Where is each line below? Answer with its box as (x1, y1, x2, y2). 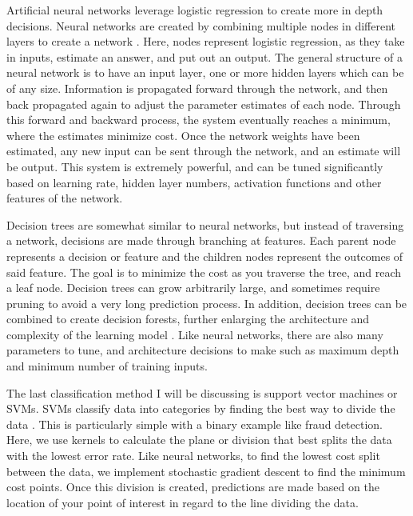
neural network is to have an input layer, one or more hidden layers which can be (6, 64, 404, 81)
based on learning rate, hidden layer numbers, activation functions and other (6, 174, 382, 190)
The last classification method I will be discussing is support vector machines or (6, 384, 398, 401)
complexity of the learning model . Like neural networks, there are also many (6, 326, 383, 342)
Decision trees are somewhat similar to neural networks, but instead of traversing (6, 216, 404, 233)
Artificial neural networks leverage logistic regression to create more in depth (6, 2, 383, 18)
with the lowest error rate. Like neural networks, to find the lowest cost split (6, 447, 380, 464)
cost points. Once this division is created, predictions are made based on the (6, 478, 379, 495)
